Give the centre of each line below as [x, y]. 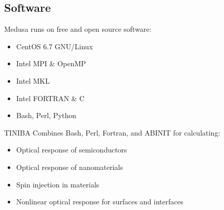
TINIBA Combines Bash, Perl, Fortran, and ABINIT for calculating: [112, 132]
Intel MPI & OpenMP [51, 63]
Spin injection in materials [58, 184]
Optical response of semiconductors [72, 150]
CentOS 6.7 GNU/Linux [55, 46]
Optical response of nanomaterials [69, 167]
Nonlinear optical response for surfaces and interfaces [100, 202]
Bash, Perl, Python [46, 115]
